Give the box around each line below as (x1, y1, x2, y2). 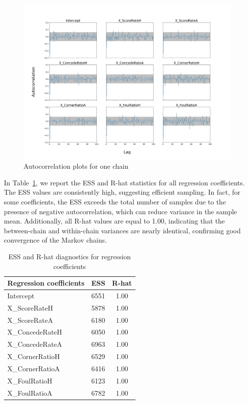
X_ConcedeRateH (7, 327, 62, 337)
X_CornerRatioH (7, 351, 60, 361)
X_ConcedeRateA (7, 339, 62, 349)
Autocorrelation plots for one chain (23, 161, 129, 171)
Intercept (7, 290, 35, 300)
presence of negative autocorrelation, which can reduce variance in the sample (4, 206, 237, 216)
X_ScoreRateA (7, 314, 53, 325)
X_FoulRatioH (7, 375, 52, 385)
